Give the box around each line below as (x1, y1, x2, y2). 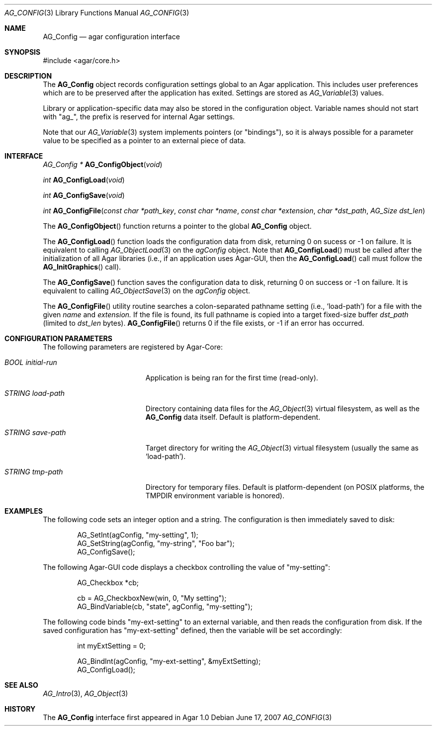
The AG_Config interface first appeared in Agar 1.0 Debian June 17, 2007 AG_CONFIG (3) (43, 713, 332, 722)
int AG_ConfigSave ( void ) (43, 191, 125, 199)
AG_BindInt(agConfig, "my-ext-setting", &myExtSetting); (77, 657, 261, 665)
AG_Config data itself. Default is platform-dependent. (145, 413, 321, 421)
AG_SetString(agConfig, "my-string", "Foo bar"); (77, 539, 235, 547)
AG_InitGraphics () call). (43, 263, 121, 271)
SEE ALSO (4, 681, 38, 689)
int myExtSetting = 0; (77, 641, 146, 650)
